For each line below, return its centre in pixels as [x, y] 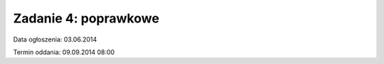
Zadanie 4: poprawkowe [86, 18]
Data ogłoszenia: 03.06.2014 [55, 39]
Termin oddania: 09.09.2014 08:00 [64, 52]
